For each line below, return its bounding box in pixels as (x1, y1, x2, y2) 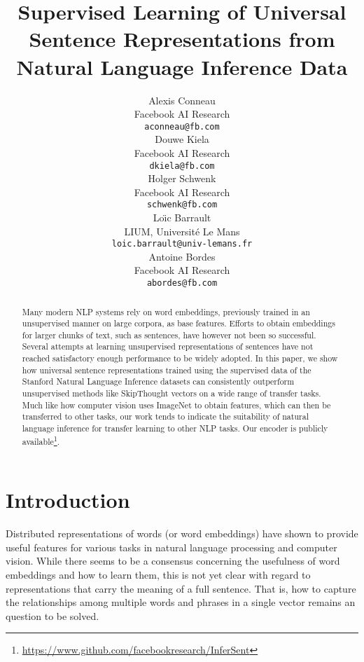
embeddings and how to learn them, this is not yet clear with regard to (6, 567, 311, 582)
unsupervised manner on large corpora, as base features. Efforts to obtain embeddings (22, 317, 335, 329)
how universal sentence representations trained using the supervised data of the (22, 364, 311, 375)
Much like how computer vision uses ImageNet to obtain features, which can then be (22, 399, 331, 411)
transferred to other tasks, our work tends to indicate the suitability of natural (22, 411, 309, 422)
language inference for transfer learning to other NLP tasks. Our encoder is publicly (22, 422, 328, 434)
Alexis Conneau (148, 92, 216, 107)
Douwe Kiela (155, 132, 209, 146)
